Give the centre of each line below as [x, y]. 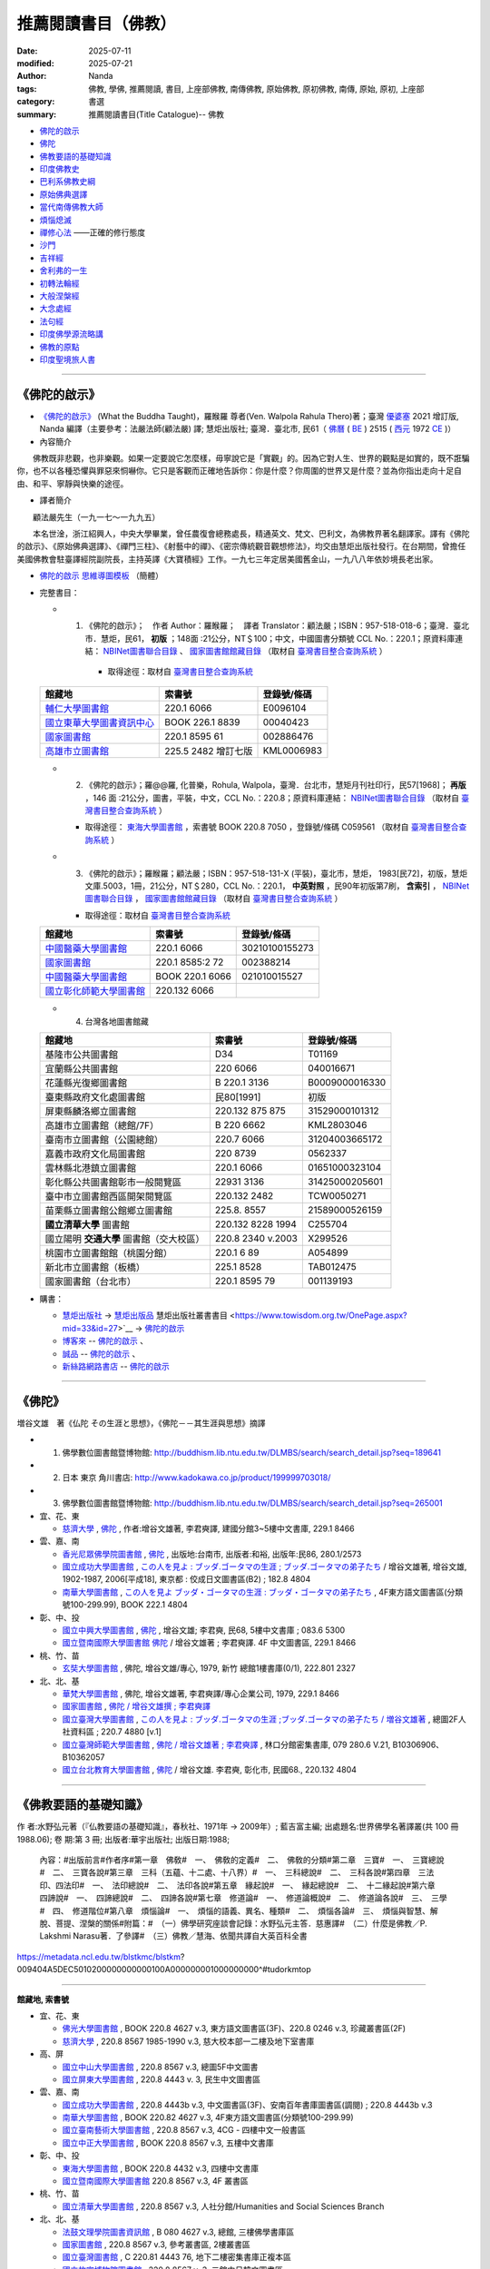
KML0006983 [292, 751]
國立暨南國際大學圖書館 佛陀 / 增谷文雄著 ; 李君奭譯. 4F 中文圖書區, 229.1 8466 [209, 1643]
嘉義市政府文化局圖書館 [95, 1154]
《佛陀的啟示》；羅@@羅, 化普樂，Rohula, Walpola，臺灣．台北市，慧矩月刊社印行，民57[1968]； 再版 [275, 785]
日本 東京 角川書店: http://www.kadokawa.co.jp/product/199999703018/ [196, 1478]
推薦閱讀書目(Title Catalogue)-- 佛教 [156, 114]
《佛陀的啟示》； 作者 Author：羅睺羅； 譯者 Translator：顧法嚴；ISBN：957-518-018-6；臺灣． [269, 625]
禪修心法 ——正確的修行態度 [92, 232]
